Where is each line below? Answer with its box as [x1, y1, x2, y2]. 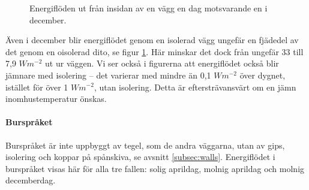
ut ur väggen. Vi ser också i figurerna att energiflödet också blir [45, 57, 279, 70]
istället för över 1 [5, 80, 68, 93]
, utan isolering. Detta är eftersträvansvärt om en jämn [94, 80, 296, 93]
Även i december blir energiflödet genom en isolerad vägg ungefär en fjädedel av [5, 34, 299, 46]
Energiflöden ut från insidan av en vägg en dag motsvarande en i [29, 2, 268, 14]
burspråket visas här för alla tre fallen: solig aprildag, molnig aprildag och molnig [5, 162, 305, 174]
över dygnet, [239, 68, 286, 81]
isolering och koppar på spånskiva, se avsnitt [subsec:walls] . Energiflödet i [5, 150, 275, 163]
